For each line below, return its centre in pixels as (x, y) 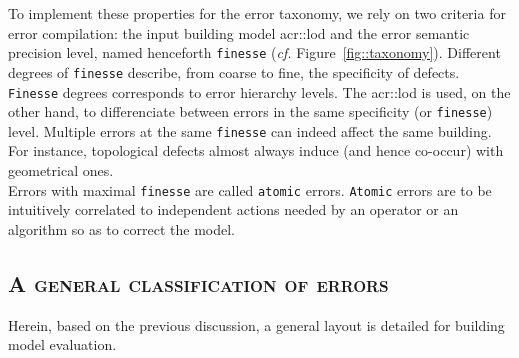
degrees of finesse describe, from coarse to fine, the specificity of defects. (234, 71)
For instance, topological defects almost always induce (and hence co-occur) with (256, 150)
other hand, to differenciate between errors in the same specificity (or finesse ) (250, 111)
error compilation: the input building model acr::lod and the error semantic (239, 32)
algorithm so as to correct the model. (121, 228)
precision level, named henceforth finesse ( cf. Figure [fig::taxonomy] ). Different (254, 52)
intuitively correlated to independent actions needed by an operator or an (233, 209)
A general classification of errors (198, 282)
